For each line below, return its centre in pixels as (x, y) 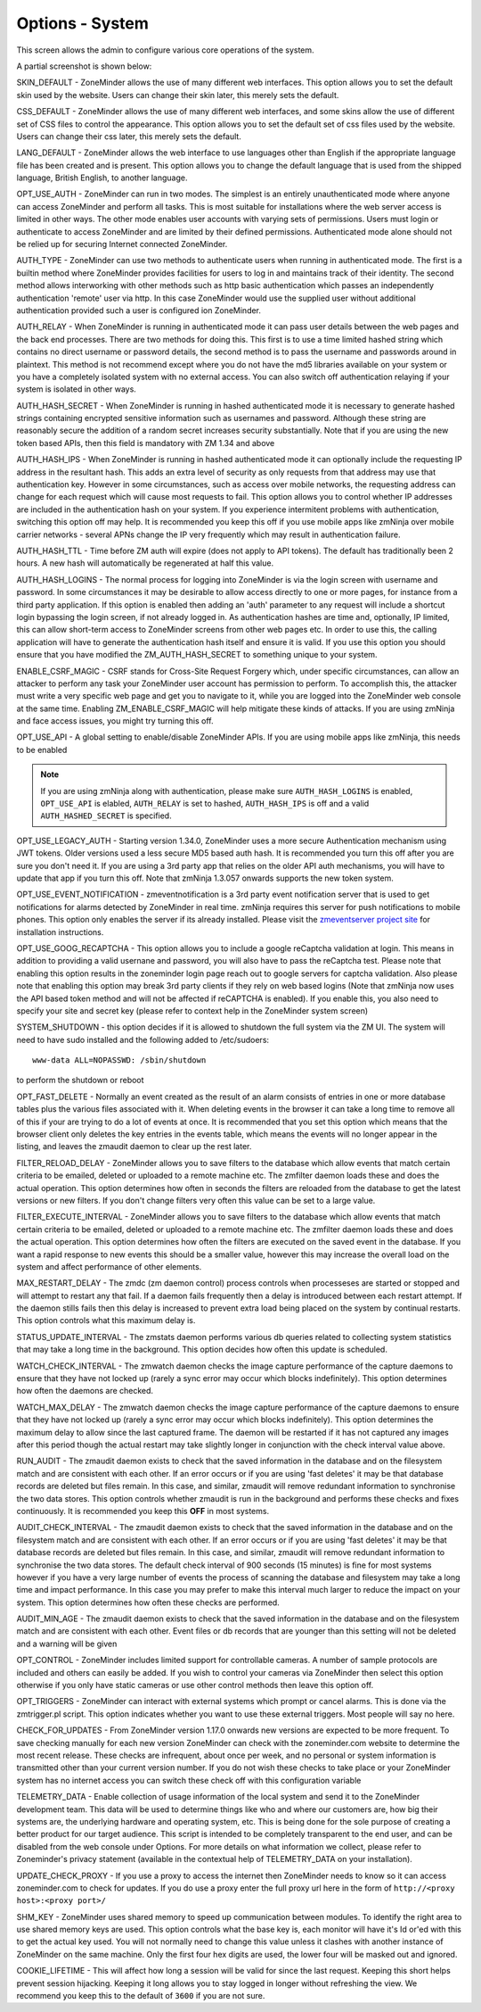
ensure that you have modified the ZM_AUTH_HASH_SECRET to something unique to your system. (197, 655)
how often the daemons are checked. (85, 1391)
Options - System (82, 23)
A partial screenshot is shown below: (84, 66)
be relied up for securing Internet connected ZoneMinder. (122, 244)
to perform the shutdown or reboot (80, 1081)
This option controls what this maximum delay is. (106, 1321)
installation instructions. (60, 931)
